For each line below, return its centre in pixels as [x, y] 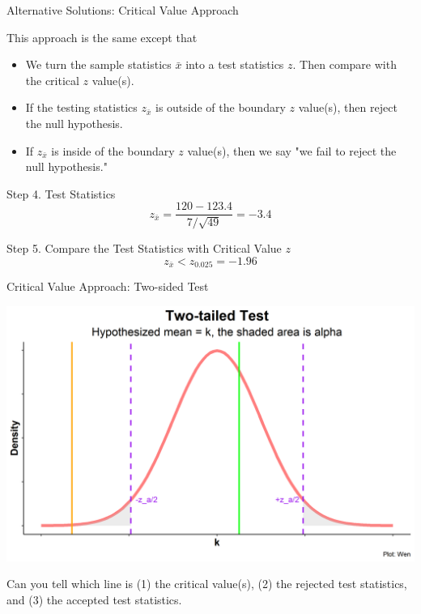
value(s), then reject [348, 107]
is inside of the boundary [113, 150]
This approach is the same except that [102, 37]
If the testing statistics [81, 107]
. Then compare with [344, 64]
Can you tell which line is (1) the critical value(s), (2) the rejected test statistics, [207, 584]
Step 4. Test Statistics [61, 193]
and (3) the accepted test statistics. [94, 599]
